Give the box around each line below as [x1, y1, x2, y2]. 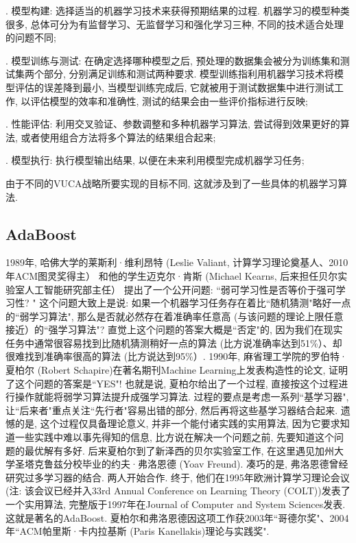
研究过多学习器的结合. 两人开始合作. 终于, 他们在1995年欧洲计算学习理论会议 [5, 470, 350, 484]
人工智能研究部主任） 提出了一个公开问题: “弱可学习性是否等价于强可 [24, 282, 336, 296]
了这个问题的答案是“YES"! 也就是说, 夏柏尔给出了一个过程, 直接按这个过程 [5, 376, 339, 390]
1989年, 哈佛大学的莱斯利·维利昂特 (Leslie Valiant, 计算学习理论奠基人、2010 [5, 255, 348, 269]
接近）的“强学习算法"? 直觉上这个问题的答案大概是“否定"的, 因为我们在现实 [5, 322, 343, 337]
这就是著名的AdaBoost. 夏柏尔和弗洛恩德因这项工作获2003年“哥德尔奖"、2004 [5, 510, 349, 524]
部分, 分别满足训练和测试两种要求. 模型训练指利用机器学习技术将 [43, 67, 335, 81]
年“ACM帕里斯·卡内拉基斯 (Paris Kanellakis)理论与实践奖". [5, 524, 270, 538]
